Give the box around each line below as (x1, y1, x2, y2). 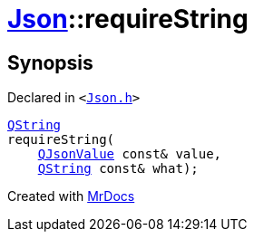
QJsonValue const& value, (37, 147, 222, 162)
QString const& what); (37, 161, 199, 177)
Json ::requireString (7, 4, 249, 34)
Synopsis (7, 51, 93, 74)
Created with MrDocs (7, 188, 135, 205)
